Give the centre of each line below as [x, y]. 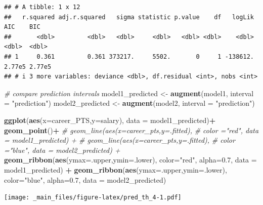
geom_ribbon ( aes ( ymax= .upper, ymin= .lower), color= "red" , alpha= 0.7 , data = [130, 160]
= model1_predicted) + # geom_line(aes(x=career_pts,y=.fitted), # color [120, 140]
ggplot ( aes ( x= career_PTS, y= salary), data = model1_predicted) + [110, 120]
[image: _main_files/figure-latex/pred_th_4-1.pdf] [93, 198]
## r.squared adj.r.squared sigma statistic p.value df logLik [129, 17]
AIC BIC [22, 27]
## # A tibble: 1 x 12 [42, 7]
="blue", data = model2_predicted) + [62, 150]
